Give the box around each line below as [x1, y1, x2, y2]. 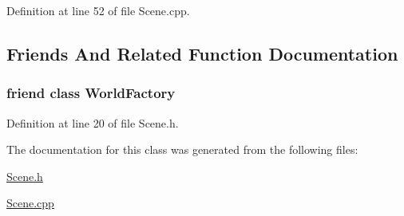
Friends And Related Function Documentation [6, 41, 398, 65]
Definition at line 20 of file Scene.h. [6, 114, 179, 131]
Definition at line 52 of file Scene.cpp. [6, 2, 190, 18]
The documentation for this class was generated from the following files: [6, 141, 358, 158]
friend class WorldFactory [6, 83, 176, 103]
